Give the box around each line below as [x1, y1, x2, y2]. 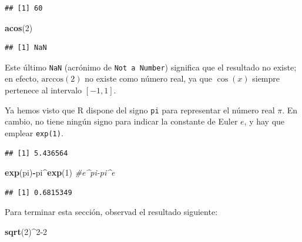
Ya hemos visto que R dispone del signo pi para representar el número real [5, 103, 275, 116]
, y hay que [244, 115, 285, 127]
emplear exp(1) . [5, 126, 63, 139]
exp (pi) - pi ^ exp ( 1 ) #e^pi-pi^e [5, 166, 115, 179]
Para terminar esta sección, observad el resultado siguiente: [5, 206, 218, 218]
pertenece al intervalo [5, 84, 82, 96]
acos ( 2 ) [5, 21, 33, 33]
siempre [252, 72, 280, 85]
